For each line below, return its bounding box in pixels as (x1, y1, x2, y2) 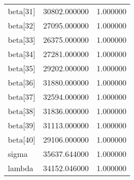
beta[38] (8, 105, 35, 117)
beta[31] (8, 5, 35, 17)
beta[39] (8, 120, 35, 131)
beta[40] (8, 134, 35, 145)
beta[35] (8, 62, 35, 74)
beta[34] (8, 48, 35, 60)
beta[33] (8, 34, 35, 45)
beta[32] (8, 20, 35, 31)
